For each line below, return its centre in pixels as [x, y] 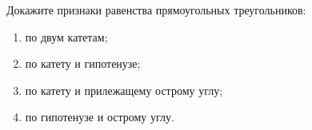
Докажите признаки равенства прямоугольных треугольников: [156, 10]
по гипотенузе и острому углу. [100, 117]
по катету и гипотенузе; [83, 63]
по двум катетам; [66, 36]
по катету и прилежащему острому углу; [124, 90]
